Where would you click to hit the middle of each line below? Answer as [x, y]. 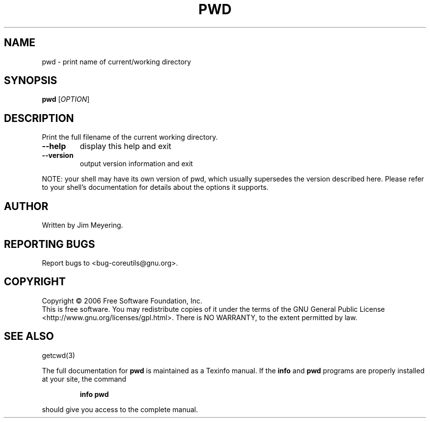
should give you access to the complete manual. [120, 409]
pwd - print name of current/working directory [117, 61]
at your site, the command [84, 379]
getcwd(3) [58, 355]
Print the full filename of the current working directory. [130, 137]
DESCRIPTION [39, 118]
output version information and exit [136, 164]
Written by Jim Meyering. [82, 225]
